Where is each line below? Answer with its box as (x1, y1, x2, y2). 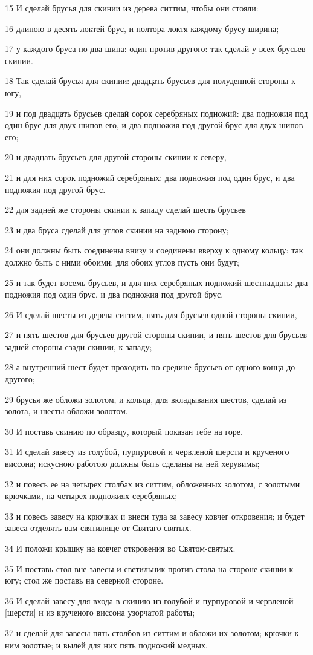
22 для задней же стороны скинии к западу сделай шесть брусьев (5, 203, 246, 216)
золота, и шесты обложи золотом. (5, 405, 128, 417)
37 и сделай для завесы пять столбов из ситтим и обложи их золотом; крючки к (5, 626, 299, 639)
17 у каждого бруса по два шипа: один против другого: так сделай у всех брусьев (5, 42, 306, 55)
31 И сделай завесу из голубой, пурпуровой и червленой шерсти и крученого (5, 445, 289, 458)
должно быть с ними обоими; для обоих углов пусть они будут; (5, 255, 239, 268)
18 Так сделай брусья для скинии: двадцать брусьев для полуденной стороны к (5, 74, 295, 87)
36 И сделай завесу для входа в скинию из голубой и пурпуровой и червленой (5, 594, 294, 607)
